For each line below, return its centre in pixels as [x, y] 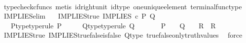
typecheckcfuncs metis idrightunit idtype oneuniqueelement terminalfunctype [123, 6]
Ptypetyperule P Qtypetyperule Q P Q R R [113, 25]
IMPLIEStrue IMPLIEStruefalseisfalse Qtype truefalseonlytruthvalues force [123, 35]
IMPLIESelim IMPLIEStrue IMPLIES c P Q [79, 16]
